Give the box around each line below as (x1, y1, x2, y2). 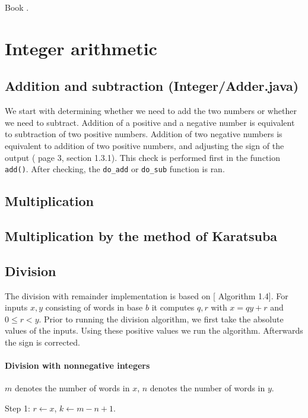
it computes (151, 301, 195, 313)
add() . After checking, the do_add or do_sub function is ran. (5, 163, 225, 175)
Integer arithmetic (5, 36, 157, 60)
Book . (5, 1, 29, 13)
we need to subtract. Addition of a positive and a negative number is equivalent (5, 116, 295, 128)
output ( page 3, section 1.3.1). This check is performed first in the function (5, 151, 280, 163)
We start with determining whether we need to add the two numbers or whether (5, 104, 297, 117)
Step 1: (5, 401, 30, 414)
